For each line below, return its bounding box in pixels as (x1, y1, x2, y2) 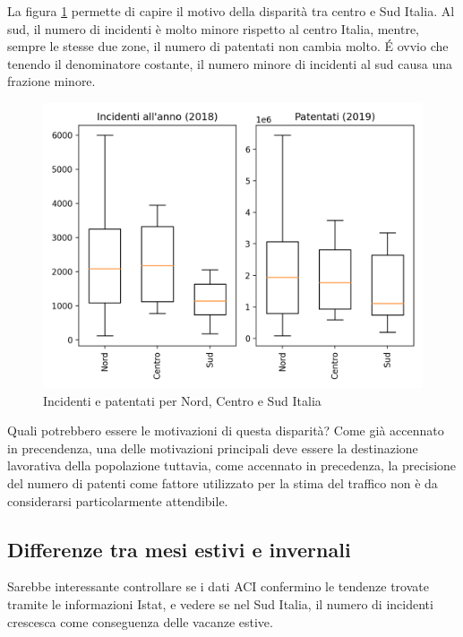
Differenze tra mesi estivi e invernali (7, 535, 351, 563)
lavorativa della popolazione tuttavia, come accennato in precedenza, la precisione (7, 456, 457, 475)
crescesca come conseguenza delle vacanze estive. (7, 612, 273, 631)
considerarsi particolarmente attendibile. (7, 491, 228, 510)
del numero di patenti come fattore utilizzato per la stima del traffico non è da (7, 473, 438, 492)
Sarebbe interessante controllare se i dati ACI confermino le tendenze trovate (7, 577, 429, 596)
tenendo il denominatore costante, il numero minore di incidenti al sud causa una (7, 54, 452, 73)
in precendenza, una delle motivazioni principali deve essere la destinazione (7, 438, 418, 457)
